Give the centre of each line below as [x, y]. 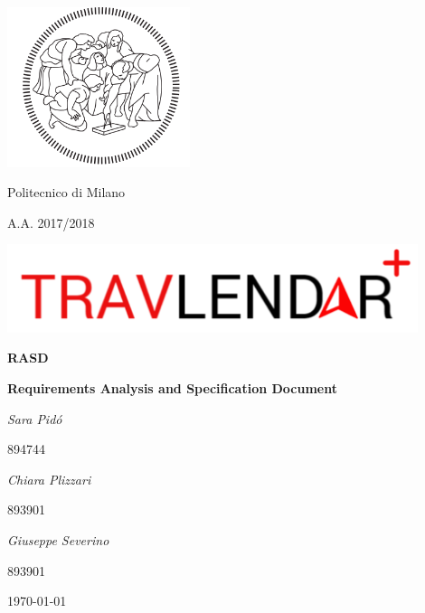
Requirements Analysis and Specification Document [173, 388]
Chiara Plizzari [49, 479]
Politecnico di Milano [66, 192]
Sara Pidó [35, 418]
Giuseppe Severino [58, 540]
